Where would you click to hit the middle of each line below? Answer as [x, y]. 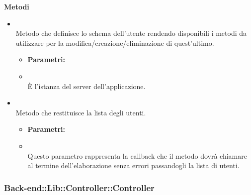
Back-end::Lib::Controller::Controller [79, 187]
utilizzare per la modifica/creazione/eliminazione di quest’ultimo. [115, 43]
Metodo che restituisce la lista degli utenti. [81, 112]
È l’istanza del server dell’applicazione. [86, 86]
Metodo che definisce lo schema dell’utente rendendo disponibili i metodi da [131, 33]
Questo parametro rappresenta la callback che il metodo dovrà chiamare [137, 155]
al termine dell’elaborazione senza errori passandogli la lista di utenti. [133, 165]
